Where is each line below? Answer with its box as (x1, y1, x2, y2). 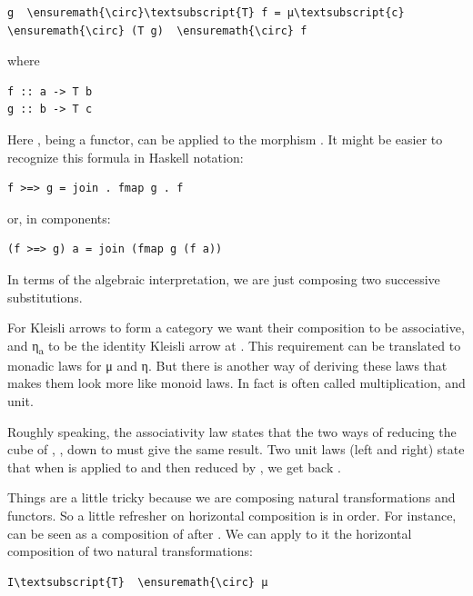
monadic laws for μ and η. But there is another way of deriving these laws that (7, 355, 448, 374)
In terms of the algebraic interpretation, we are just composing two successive (7, 269, 440, 288)
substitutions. (7, 287, 83, 306)
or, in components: (7, 208, 111, 227)
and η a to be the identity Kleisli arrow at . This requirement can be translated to (7, 335, 461, 357)
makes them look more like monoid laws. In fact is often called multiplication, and (7, 373, 466, 392)
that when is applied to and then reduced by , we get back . (7, 457, 341, 476)
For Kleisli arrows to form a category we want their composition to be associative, (7, 318, 465, 337)
